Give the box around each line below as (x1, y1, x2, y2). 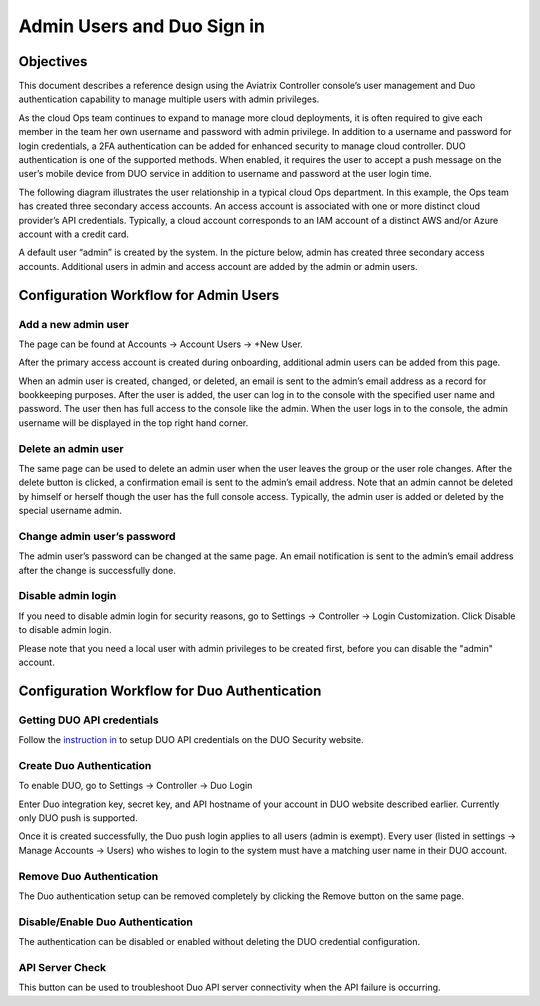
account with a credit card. (18, 228, 130, 240)
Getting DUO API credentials (18, 713, 159, 727)
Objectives (18, 53, 88, 70)
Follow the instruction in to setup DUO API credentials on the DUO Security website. (18, 734, 364, 746)
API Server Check (18, 960, 107, 974)
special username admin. (18, 505, 122, 517)
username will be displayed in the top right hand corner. (18, 416, 249, 429)
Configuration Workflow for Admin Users (18, 286, 280, 304)
